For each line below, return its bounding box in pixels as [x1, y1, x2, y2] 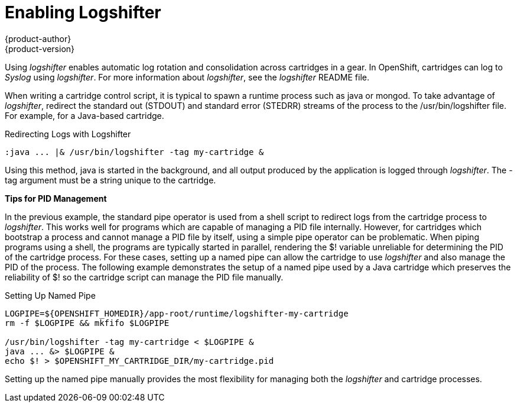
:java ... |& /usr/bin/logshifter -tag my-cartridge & [5, 147, 264, 157]
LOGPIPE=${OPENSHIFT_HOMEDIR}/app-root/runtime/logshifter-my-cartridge [5, 308, 349, 318]
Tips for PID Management [5, 193, 107, 204]
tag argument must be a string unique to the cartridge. [5, 175, 216, 185]
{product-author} [5, 33, 71, 44]
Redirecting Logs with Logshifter [5, 128, 131, 139]
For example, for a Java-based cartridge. [5, 110, 164, 121]
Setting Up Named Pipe [5, 290, 96, 301]
